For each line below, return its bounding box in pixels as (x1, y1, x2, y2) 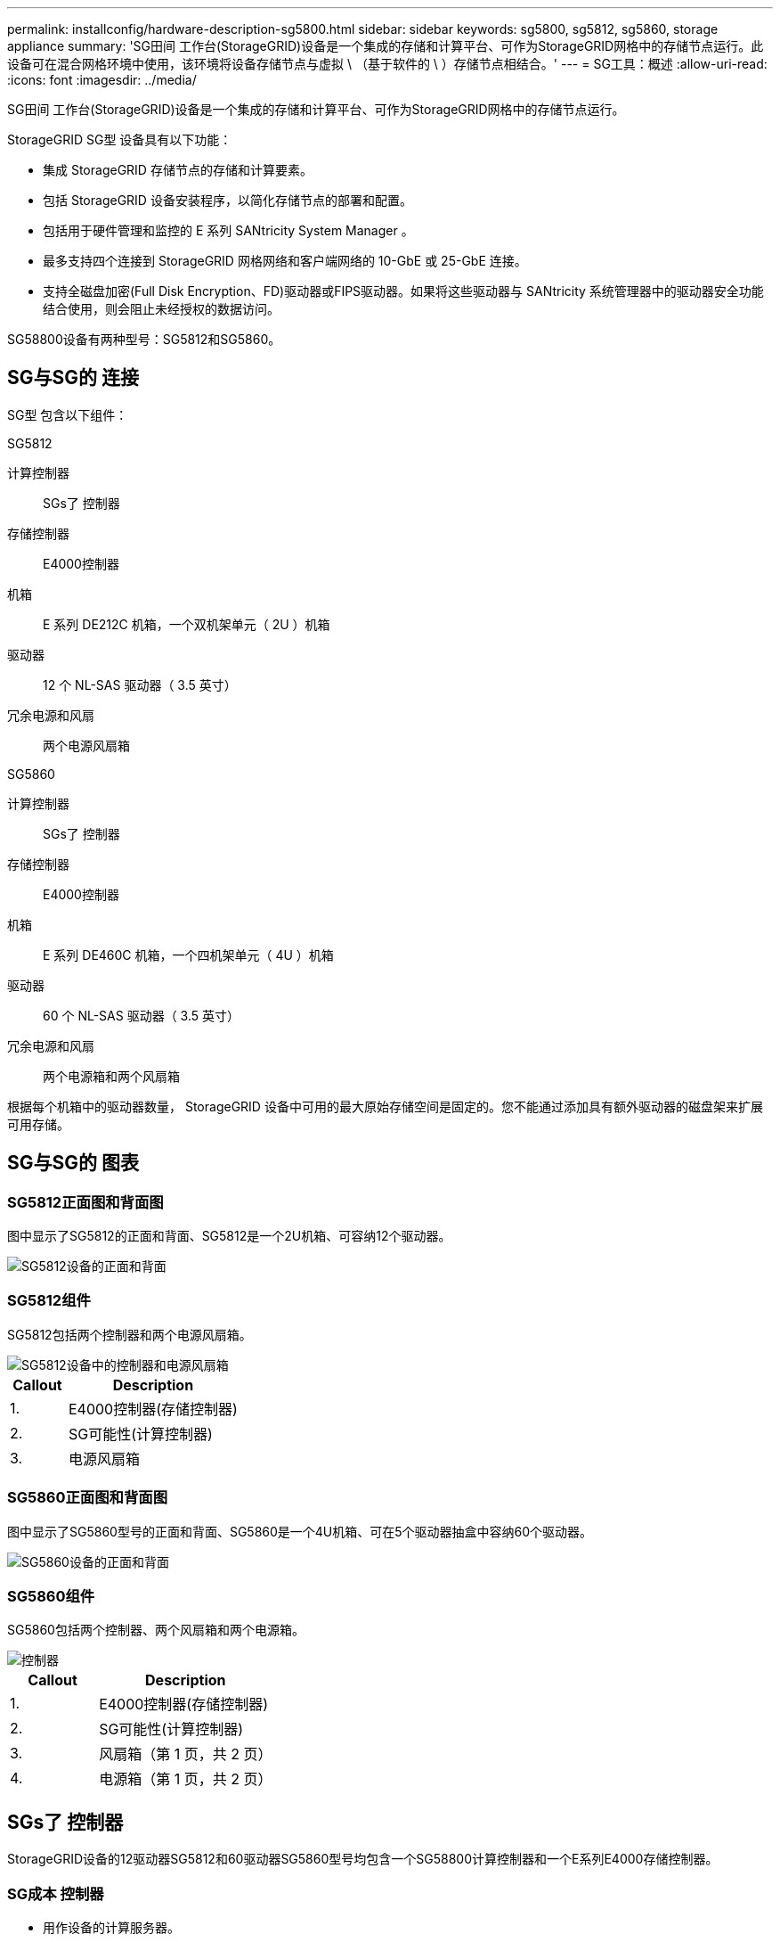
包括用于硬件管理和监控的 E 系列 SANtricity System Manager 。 (43, 223, 414, 238)
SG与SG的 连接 (7, 366, 139, 389)
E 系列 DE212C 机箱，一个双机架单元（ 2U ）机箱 (43, 616, 330, 632)
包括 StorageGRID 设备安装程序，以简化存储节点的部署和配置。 (43, 193, 412, 208)
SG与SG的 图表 (7, 1151, 139, 1175)
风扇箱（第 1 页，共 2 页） (99, 1745, 272, 1764)
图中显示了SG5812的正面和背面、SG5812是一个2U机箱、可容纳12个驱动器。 (7, 1228, 451, 1244)
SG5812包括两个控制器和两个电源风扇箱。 (7, 1326, 252, 1342)
